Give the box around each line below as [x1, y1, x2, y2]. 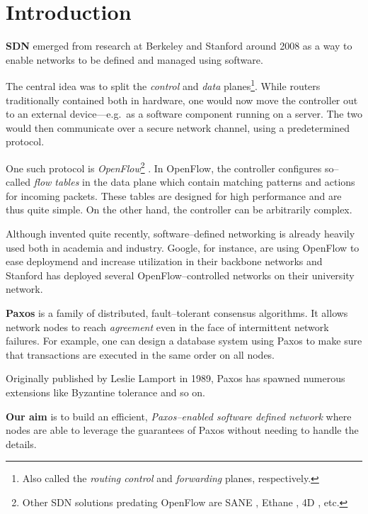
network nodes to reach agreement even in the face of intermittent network [6, 319, 329, 334]
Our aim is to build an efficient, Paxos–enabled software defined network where [6, 408, 352, 423]
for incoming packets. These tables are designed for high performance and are [6, 188, 342, 203]
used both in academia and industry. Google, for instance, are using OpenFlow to [6, 240, 360, 255]
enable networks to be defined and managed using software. [6, 52, 263, 67]
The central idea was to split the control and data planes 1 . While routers [6, 77, 321, 93]
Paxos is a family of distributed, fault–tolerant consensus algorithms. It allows [6, 305, 348, 320]
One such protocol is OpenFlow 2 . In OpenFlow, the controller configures [6, 158, 322, 175]
